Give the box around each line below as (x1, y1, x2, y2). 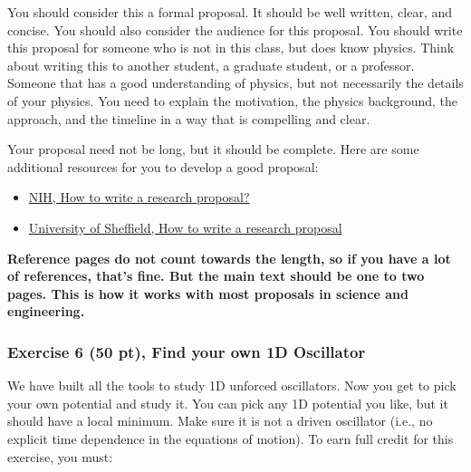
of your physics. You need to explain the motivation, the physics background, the (7, 91, 458, 110)
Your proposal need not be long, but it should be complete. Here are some (7, 140, 419, 159)
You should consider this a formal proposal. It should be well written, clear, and (7, 3, 453, 21)
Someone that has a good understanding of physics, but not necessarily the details (7, 73, 464, 92)
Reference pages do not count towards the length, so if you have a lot (7, 248, 451, 267)
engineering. (7, 302, 85, 321)
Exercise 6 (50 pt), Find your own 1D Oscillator (7, 340, 366, 362)
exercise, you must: (7, 447, 113, 466)
